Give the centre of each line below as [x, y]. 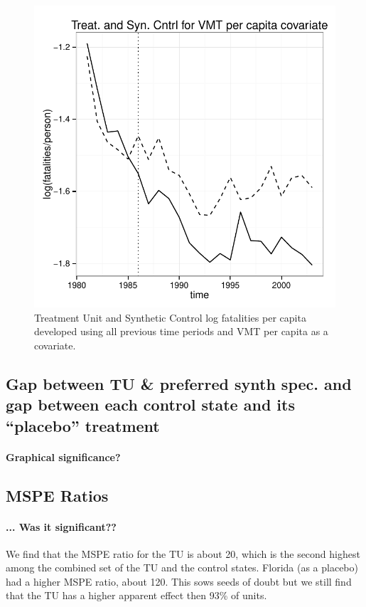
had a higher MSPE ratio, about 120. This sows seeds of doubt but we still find [179, 581]
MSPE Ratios [57, 495]
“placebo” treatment [83, 425]
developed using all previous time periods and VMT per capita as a [181, 331]
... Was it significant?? [61, 526]
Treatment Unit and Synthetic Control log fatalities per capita [170, 317]
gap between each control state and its [150, 405]
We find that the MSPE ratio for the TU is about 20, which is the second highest [183, 553]
